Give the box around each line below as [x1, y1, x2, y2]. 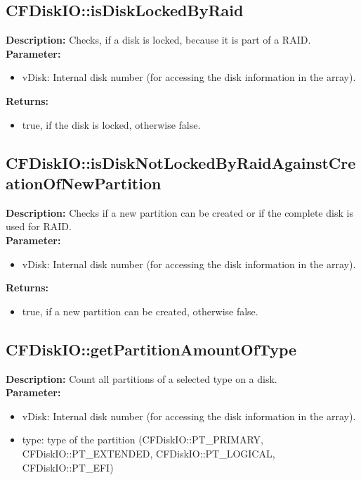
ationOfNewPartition [6, 172, 162, 194]
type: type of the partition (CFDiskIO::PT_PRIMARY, [22, 432, 263, 447]
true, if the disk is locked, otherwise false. [22, 117, 201, 132]
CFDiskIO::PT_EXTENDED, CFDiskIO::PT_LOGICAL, [22, 446, 275, 460]
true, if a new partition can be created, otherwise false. [22, 303, 258, 318]
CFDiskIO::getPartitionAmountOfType [6, 338, 297, 360]
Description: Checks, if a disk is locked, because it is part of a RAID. [6, 32, 311, 47]
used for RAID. [6, 219, 72, 234]
